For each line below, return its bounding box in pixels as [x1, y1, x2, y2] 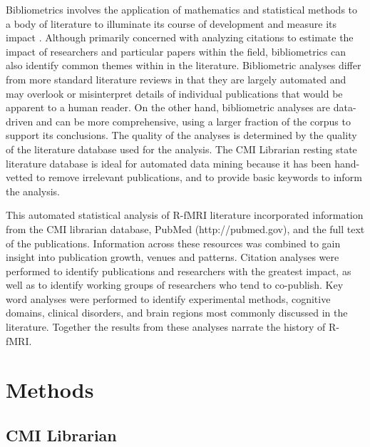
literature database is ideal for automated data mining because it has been [6, 155, 332, 170]
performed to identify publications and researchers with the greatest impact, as [6, 263, 351, 278]
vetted [6, 170, 34, 185]
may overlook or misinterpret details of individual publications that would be [6, 86, 343, 101]
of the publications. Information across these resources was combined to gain [6, 235, 341, 250]
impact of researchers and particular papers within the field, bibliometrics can [6, 43, 346, 58]
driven [6, 113, 34, 128]
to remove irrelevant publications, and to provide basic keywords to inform [36, 170, 362, 185]
